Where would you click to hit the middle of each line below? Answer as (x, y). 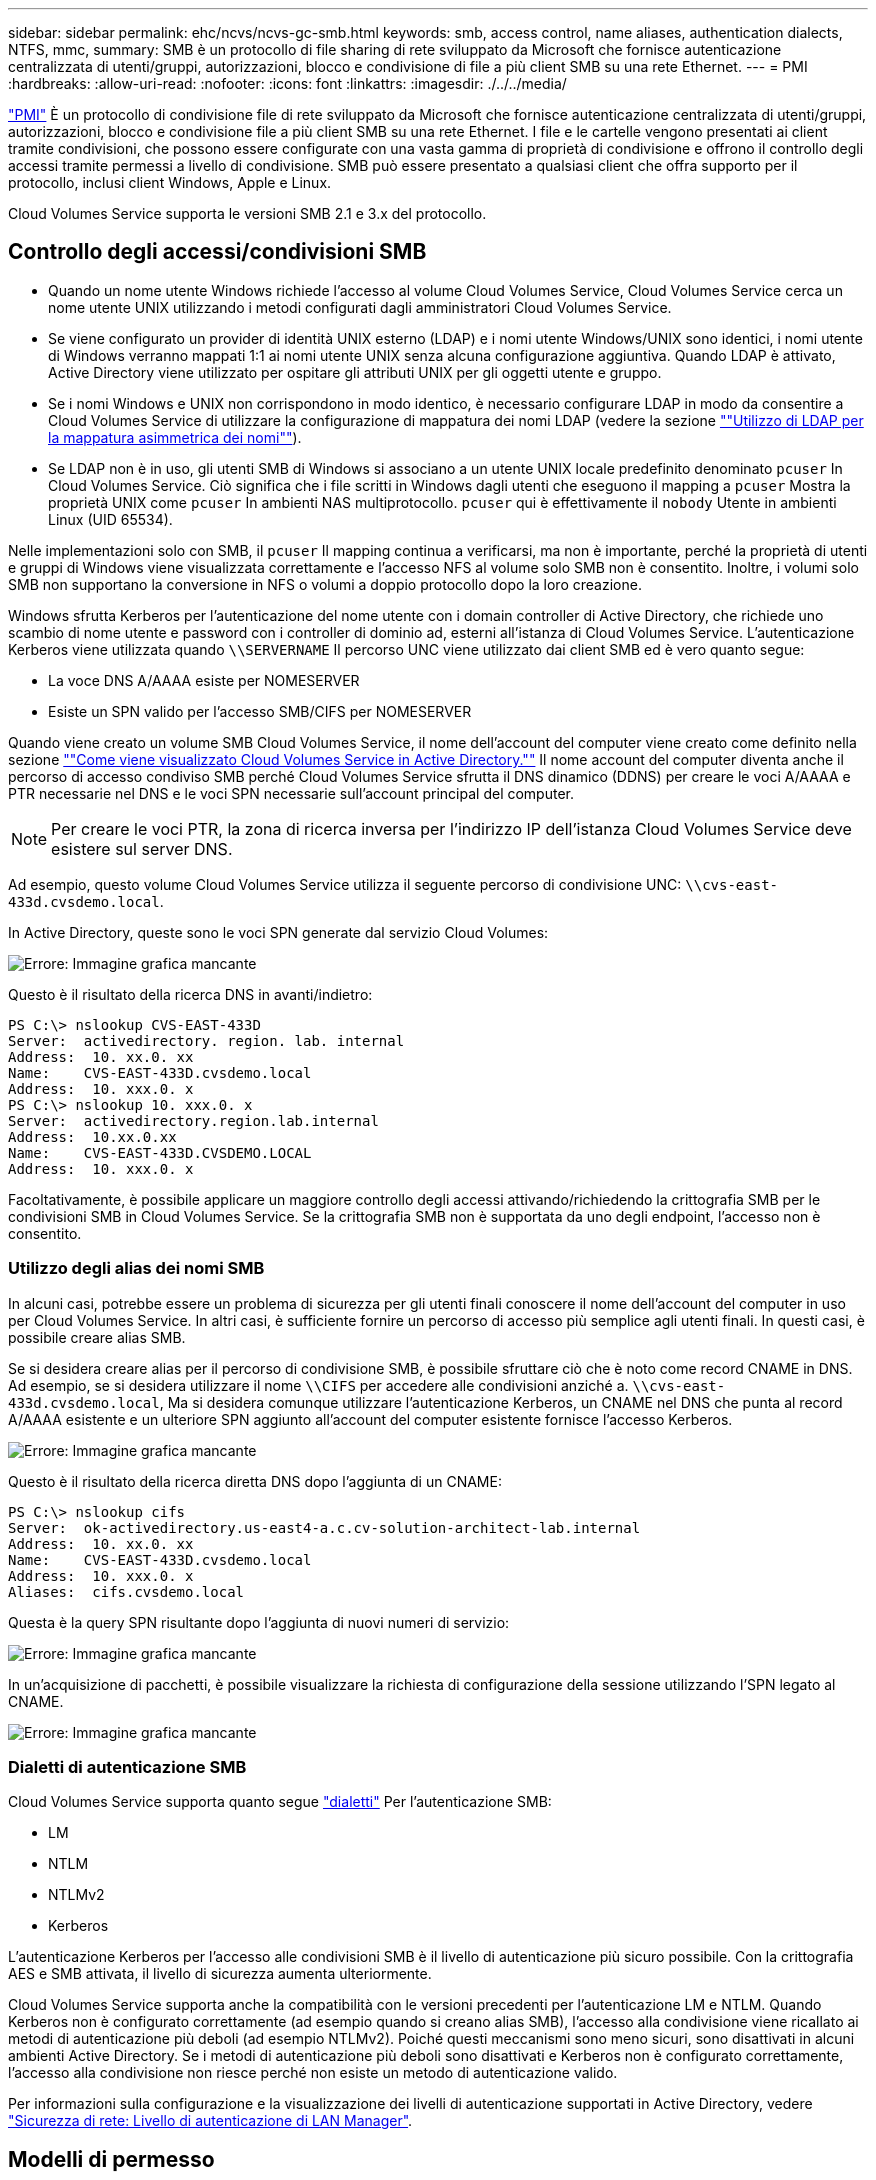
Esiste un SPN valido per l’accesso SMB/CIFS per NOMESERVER (260, 711)
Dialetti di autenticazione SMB (127, 1766)
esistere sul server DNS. (142, 848)
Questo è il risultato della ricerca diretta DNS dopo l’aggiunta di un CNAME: (255, 1481)
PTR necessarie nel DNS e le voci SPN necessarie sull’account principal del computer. (291, 793)
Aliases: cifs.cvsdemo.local (126, 1591)
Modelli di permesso (111, 2159)
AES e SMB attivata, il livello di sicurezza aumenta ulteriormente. (220, 1974)
